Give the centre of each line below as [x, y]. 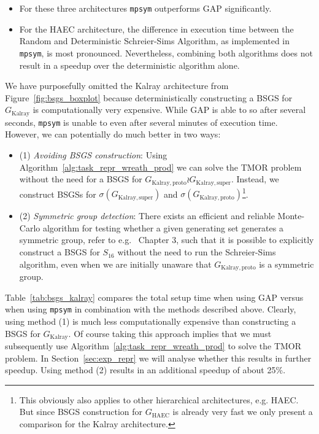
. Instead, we [255, 179]
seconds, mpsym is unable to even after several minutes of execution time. [141, 122]
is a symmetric [286, 264]
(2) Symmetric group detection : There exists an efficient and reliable [147, 216]
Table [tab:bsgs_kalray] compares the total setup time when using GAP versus [154, 297]
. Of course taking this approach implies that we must [170, 333]
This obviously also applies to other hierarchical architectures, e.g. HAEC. [159, 399]
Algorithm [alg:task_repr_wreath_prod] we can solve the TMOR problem [160, 167]
